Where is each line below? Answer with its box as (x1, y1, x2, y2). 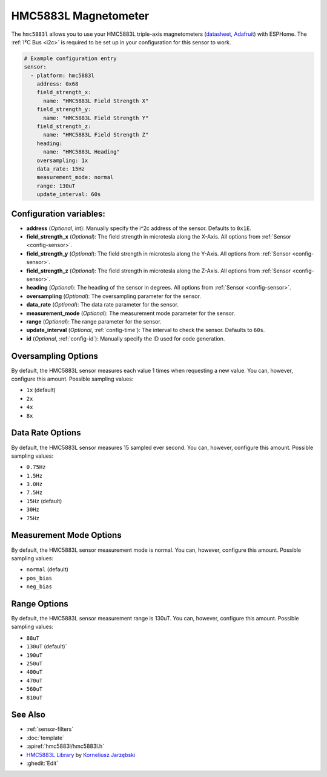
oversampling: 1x (36, 157, 88, 164)
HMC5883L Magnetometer (11, 9, 150, 22)
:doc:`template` (26, 734, 65, 741)
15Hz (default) (26, 497, 62, 504)
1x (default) (26, 386, 56, 394)
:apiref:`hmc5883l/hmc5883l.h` (26, 742, 105, 750)
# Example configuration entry (24, 55, 117, 62)
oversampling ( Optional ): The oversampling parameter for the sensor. (26, 292, 201, 300)
